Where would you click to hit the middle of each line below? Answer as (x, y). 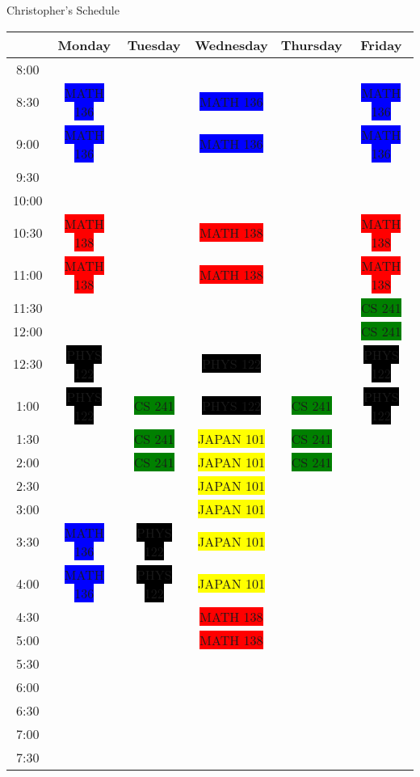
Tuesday (154, 44)
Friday (381, 44)
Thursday (311, 44)
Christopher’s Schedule (63, 10)
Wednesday (231, 44)
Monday (84, 44)
